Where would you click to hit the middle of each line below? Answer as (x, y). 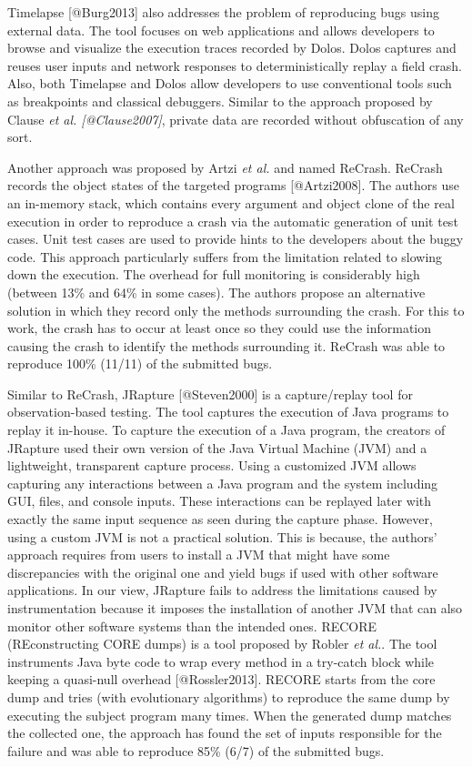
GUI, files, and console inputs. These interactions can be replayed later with (220, 501)
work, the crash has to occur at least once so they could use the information (220, 328)
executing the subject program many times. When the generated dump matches (230, 715)
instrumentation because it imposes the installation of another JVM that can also (235, 608)
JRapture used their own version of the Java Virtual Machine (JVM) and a (217, 447)
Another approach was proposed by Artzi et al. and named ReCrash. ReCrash (225, 167)
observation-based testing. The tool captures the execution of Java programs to (228, 412)
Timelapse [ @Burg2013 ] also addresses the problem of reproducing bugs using (224, 12)
